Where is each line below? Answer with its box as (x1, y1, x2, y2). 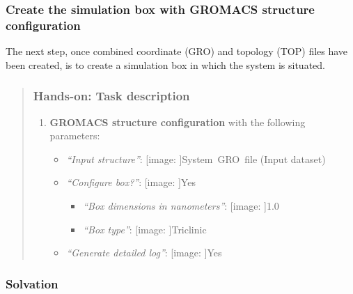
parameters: (49, 128, 100, 143)
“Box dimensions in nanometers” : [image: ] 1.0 (83, 198, 279, 212)
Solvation (6, 274, 58, 292)
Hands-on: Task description (33, 87, 190, 105)
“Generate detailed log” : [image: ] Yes (66, 245, 222, 260)
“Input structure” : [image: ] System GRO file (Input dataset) (66, 151, 326, 166)
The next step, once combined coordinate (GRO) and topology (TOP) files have (6, 44, 348, 59)
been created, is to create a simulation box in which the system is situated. (6, 57, 325, 72)
